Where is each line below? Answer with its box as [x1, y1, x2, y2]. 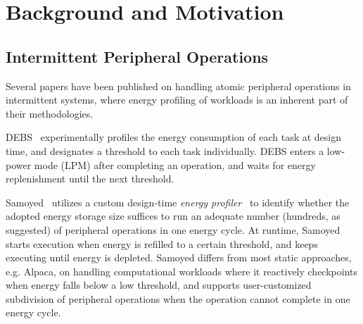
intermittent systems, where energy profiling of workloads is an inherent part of [6, 92, 348, 107]
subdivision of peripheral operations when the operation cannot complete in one [6, 291, 350, 306]
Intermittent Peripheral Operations [6, 45, 269, 67]
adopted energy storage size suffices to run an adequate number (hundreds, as [6, 208, 340, 223]
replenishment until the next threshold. [6, 171, 174, 186]
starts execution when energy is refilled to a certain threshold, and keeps [6, 236, 318, 251]
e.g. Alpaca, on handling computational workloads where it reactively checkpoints [6, 263, 358, 278]
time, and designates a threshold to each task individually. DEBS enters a [6, 143, 324, 158]
